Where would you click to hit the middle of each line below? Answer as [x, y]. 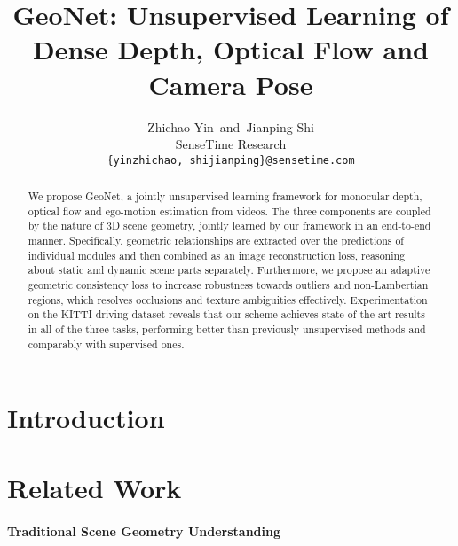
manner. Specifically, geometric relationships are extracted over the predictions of [216, 241]
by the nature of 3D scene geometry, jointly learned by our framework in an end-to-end [229, 226]
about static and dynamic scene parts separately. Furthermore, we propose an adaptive [229, 270]
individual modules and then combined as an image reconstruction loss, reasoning [217, 255]
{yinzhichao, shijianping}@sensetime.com [231, 160]
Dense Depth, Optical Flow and [231, 49]
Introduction [86, 418]
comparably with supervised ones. [106, 343]
